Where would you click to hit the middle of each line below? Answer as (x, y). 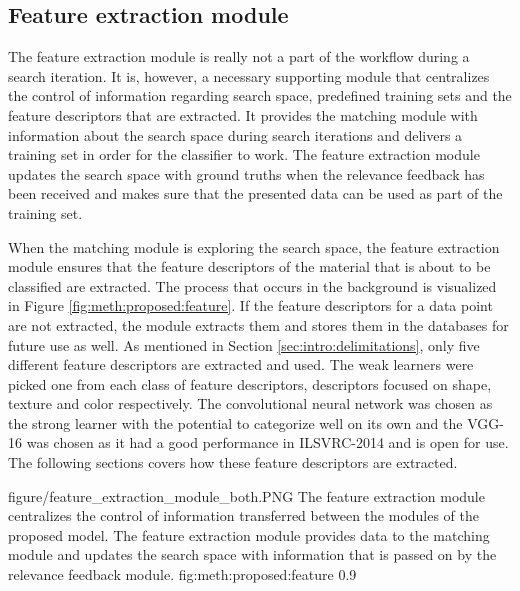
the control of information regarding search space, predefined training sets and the (260, 95)
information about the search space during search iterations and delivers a (235, 134)
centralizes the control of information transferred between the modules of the (244, 515)
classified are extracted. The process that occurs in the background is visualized (252, 285)
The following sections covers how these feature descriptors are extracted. (233, 462)
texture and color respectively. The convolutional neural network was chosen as (250, 403)
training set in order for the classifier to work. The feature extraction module (244, 154)
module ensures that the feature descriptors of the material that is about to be (249, 266)
